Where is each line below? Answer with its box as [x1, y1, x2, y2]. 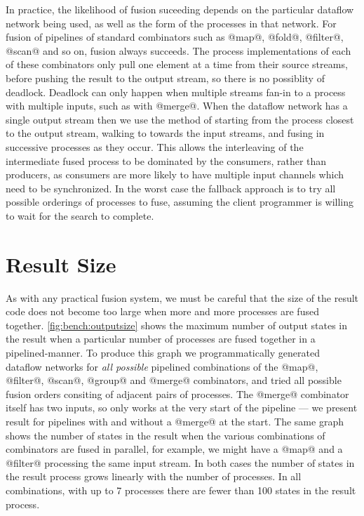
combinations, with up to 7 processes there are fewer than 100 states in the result [6, 482, 356, 497]
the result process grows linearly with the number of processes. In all [6, 469, 302, 484]
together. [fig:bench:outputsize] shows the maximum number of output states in [6, 317, 347, 332]
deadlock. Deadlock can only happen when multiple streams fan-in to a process [6, 84, 346, 99]
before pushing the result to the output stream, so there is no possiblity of [6, 70, 325, 85]
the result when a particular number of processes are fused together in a [6, 331, 316, 346]
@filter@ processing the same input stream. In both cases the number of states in [6, 455, 355, 470]
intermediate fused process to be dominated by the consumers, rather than [6, 153, 327, 168]
